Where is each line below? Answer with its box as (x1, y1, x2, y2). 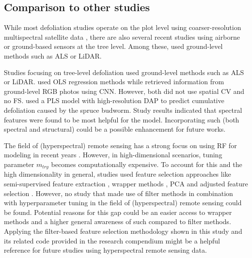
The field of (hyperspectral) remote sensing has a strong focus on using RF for (4, 140, 237, 150)
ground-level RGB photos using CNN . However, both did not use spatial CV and (4, 86, 244, 96)
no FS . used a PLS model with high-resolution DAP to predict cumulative (4, 95, 224, 106)
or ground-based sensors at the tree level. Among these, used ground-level (4, 41, 223, 51)
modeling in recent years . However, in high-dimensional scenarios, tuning (4, 150, 222, 160)
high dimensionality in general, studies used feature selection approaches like (4, 169, 231, 179)
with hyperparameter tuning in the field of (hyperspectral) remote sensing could (4, 197, 242, 208)
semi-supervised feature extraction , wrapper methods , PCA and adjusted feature (4, 178, 248, 188)
